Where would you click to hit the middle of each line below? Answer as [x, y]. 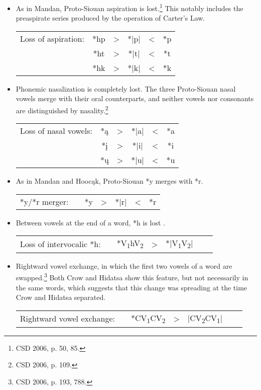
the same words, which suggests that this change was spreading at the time [132, 287]
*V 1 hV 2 [130, 244]
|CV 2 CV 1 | [205, 318]
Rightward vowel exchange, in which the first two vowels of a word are [124, 265]
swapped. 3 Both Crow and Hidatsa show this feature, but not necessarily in [132, 277]
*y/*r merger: [44, 201]
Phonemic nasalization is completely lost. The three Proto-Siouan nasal [126, 88]
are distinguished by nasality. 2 [62, 109]
